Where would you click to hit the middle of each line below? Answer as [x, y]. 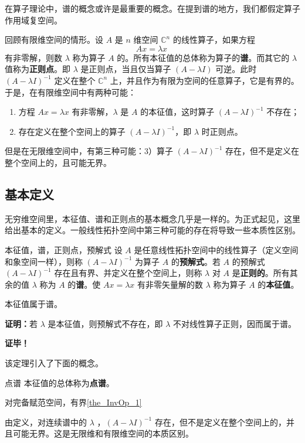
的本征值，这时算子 [177, 112]
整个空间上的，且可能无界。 [58, 162]
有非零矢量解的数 [170, 284]
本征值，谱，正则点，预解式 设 [64, 249]
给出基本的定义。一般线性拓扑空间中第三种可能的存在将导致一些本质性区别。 [152, 230]
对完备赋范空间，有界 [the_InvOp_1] [73, 402]
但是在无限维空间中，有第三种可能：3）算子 [89, 151]
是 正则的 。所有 [261, 273]
